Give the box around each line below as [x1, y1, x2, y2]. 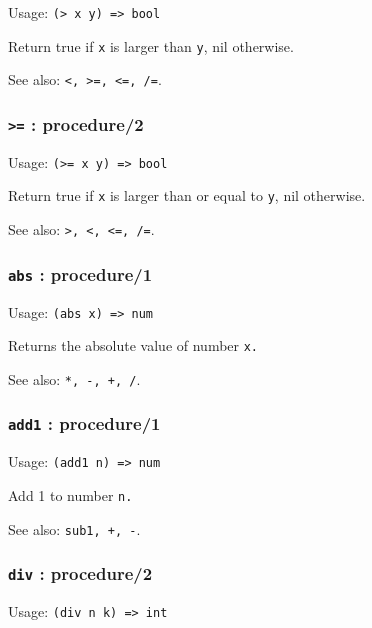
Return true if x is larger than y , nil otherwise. [8, 35, 294, 56]
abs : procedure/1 [8, 261, 153, 286]
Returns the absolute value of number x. [8, 335, 259, 356]
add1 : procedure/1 [8, 411, 161, 436]
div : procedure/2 [8, 561, 153, 586]
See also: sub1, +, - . [8, 518, 141, 539]
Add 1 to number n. [8, 484, 133, 505]
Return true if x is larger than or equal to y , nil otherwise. [8, 185, 366, 206]
